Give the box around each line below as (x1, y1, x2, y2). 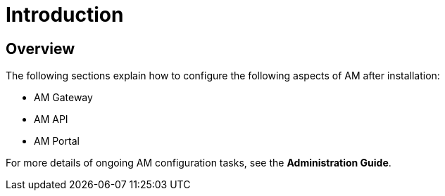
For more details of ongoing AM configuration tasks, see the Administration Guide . (6, 157, 391, 169)
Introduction (6, 3, 124, 27)
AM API (34, 113, 68, 126)
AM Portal (34, 135, 80, 148)
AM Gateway (34, 91, 93, 104)
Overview (6, 39, 75, 58)
